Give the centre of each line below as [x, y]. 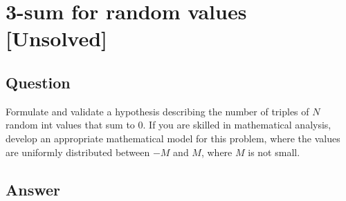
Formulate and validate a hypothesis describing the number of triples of [157, 111]
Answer [33, 189]
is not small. [274, 152]
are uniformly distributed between [78, 152]
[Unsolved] [57, 38]
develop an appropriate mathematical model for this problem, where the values [173, 138]
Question [38, 82]
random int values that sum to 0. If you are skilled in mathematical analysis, [169, 125]
